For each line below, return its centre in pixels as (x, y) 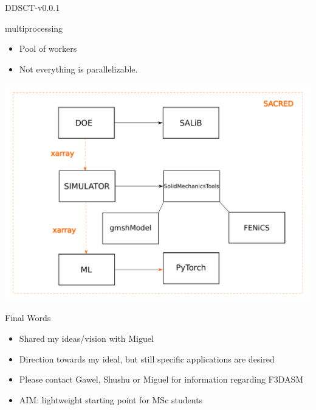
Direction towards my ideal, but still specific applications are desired (147, 359)
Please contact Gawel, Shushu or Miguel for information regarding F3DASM (161, 379)
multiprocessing (34, 28)
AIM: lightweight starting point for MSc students (111, 399)
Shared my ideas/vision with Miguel (86, 338)
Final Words (28, 318)
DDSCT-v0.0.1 (33, 7)
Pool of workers (48, 48)
